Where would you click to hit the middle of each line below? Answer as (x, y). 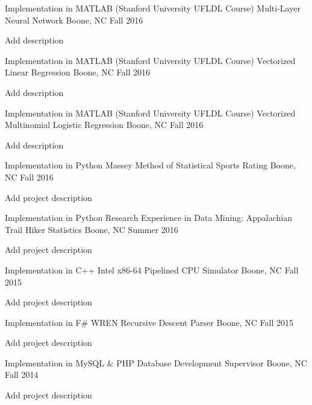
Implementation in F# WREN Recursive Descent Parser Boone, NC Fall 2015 (149, 322)
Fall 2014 (22, 375)
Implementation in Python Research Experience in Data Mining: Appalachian (148, 218)
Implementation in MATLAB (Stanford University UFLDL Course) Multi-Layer (153, 8)
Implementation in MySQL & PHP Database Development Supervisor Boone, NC (156, 362)
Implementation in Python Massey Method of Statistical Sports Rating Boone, (150, 165)
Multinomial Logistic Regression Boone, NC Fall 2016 (104, 125)
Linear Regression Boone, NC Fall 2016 (77, 72)
